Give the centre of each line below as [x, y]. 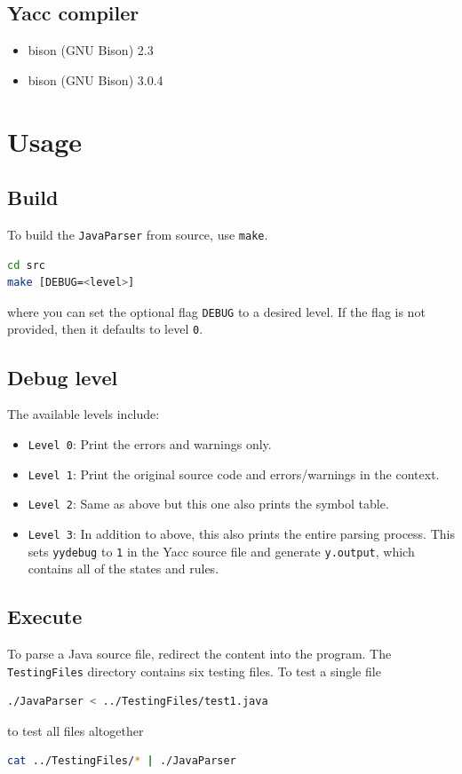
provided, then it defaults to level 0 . [105, 329]
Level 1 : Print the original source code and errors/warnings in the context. [234, 474]
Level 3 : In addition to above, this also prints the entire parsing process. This [241, 533]
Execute [45, 616]
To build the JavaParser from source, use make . [138, 234]
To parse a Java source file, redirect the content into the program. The [199, 653]
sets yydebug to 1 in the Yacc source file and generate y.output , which [221, 551]
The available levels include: [84, 414]
